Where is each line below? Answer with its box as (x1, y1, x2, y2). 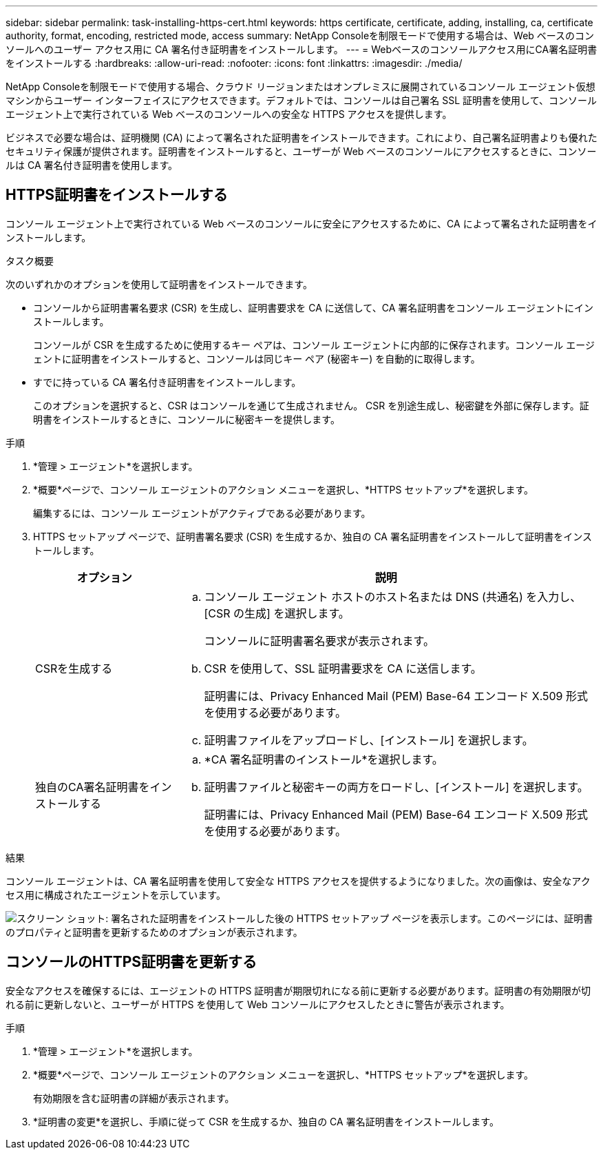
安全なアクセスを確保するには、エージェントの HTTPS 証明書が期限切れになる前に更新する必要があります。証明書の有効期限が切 (6, 984, 591, 996)
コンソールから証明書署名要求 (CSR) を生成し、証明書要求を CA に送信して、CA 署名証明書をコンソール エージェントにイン (33, 301, 593, 314)
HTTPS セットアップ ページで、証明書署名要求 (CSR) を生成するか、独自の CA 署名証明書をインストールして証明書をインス (33, 530, 592, 542)
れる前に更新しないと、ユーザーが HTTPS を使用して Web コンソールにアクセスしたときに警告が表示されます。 (6, 998, 510, 1010)
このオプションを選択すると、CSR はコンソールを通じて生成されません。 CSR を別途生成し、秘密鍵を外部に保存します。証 (33, 399, 589, 411)
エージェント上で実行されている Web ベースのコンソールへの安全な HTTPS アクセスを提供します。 (6, 108, 452, 120)
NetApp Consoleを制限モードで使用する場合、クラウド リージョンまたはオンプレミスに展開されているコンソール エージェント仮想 (6, 81, 595, 92)
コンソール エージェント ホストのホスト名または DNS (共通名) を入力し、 (204, 589, 582, 604)
